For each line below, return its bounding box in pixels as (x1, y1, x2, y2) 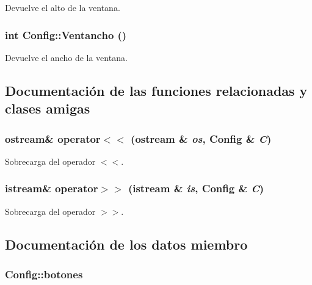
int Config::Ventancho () (5, 27, 127, 42)
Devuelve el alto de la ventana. (5, 1, 120, 13)
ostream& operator (5, 131, 101, 146)
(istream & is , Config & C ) (128, 181, 264, 196)
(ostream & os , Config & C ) (131, 131, 272, 146)
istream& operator (5, 181, 98, 196)
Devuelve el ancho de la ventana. (5, 51, 128, 63)
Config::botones (5, 266, 83, 281)
